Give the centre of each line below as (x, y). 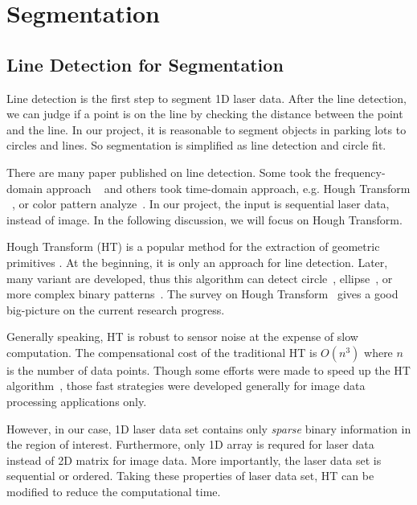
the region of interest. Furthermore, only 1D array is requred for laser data (190, 444)
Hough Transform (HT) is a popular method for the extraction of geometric (193, 246)
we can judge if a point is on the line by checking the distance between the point (205, 114)
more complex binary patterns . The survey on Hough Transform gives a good (202, 294)
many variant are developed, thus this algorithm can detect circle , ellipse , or (200, 278)
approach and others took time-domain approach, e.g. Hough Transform (228, 188)
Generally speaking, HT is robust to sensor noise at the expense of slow (182, 337)
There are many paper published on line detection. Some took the (169, 172)
